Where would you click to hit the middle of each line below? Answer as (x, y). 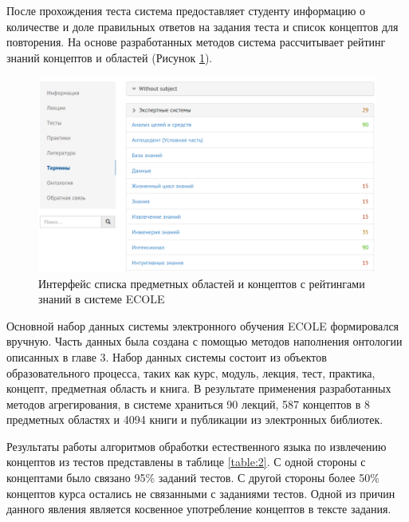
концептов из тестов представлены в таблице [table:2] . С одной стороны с (186, 462)
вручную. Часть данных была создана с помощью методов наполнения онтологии (204, 341)
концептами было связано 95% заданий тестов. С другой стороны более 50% (193, 478)
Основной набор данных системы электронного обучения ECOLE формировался (203, 325)
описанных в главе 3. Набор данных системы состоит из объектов (167, 356)
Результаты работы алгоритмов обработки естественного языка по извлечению (197, 446)
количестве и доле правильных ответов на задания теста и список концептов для (203, 26)
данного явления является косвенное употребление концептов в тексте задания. (199, 509)
